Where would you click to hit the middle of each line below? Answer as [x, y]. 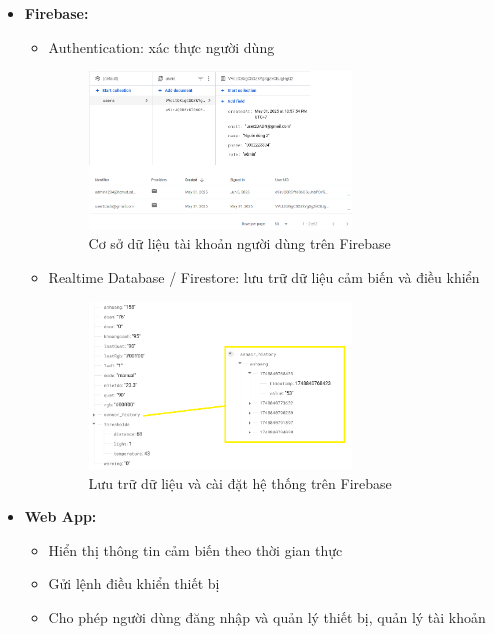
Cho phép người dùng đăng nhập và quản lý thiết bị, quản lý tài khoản [267, 616]
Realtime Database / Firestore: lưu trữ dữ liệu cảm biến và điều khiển [264, 276]
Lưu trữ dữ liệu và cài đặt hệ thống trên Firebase [240, 482]
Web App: [60, 516]
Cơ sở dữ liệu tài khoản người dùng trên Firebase [239, 243]
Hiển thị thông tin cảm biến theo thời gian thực [195, 549]
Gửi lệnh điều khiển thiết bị [134, 583]
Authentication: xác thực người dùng [161, 46]
